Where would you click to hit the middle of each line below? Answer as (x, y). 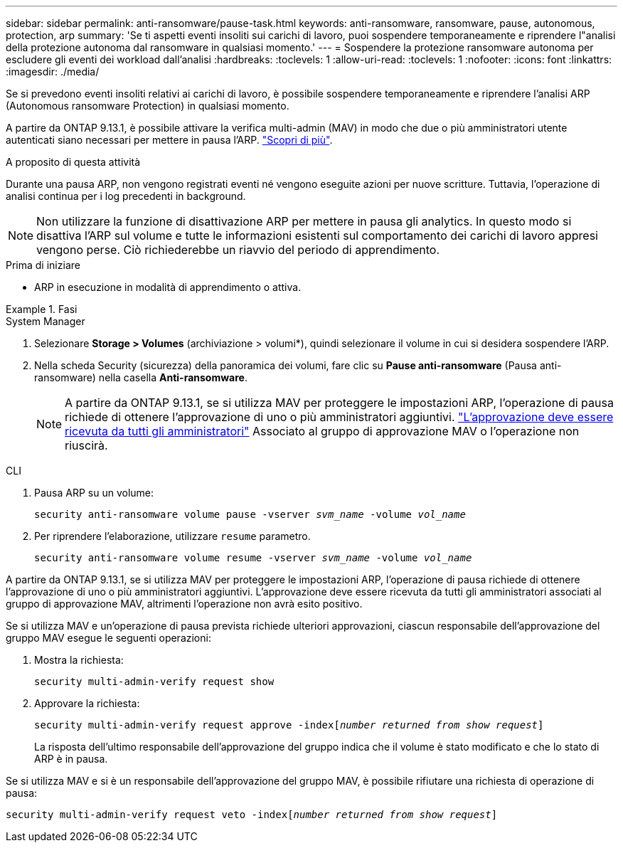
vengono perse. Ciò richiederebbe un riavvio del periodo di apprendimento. (238, 250)
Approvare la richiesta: (87, 703)
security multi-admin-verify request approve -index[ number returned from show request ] (289, 725)
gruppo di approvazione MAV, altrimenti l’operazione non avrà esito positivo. (184, 604)
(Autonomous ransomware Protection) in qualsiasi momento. (148, 106)
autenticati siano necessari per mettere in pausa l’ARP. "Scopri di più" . (169, 140)
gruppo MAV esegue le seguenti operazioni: (108, 638)
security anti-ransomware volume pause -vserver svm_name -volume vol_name (250, 514)
